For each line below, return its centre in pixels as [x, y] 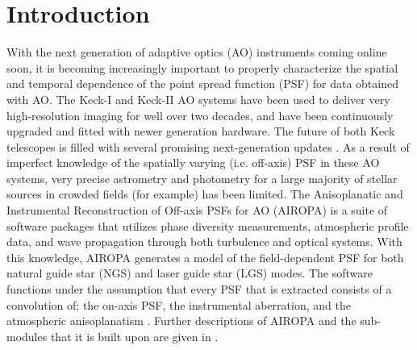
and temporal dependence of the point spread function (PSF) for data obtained [202, 83]
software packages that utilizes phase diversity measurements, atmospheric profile [208, 225]
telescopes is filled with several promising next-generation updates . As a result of [208, 146]
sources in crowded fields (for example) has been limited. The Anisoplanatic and [205, 194]
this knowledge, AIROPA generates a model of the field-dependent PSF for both [205, 257]
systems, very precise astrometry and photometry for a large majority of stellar [202, 178]
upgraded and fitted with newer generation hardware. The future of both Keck [201, 131]
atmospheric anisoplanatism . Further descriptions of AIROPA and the [181, 321]
